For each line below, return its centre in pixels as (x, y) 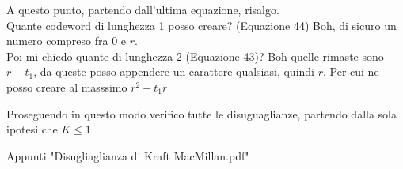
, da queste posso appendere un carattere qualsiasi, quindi (174, 71)
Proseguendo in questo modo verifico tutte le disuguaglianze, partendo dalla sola (201, 113)
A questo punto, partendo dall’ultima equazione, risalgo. (143, 9)
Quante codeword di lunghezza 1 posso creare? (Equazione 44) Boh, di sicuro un (201, 25)
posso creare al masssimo (67, 86)
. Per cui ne (351, 71)
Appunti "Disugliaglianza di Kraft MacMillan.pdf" (128, 155)
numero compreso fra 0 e (67, 41)
